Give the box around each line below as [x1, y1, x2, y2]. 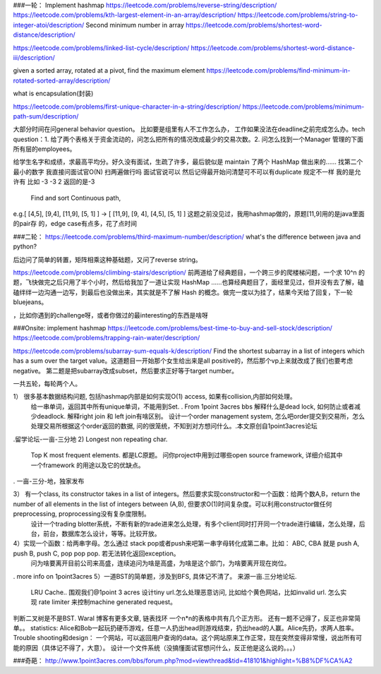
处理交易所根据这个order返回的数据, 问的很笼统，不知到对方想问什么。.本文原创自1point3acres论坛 [30, 422, 317, 431]
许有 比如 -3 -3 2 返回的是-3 [13, 177, 95, 186]
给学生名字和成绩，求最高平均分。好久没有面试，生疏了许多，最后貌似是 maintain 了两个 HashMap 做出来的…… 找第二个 [13, 157, 363, 166]
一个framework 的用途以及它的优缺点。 [30, 461, 145, 469]
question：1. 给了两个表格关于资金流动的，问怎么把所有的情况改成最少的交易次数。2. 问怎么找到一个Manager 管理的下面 [13, 135, 363, 143]
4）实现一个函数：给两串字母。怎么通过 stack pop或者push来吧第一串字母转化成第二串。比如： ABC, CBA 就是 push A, [13, 539, 360, 548]
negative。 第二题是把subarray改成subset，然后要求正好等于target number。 [13, 366, 238, 375]
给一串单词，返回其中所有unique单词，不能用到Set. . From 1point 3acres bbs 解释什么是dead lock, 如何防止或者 [30, 402, 355, 411]
